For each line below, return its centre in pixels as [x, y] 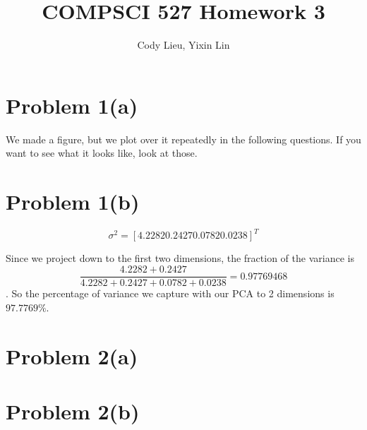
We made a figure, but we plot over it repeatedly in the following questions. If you [183, 139]
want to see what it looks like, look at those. [102, 153]
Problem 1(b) [73, 202]
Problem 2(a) [72, 356]
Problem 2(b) [73, 411]
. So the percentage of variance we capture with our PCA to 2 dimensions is [170, 293]
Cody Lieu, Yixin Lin [183, 45]
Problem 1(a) [72, 105]
